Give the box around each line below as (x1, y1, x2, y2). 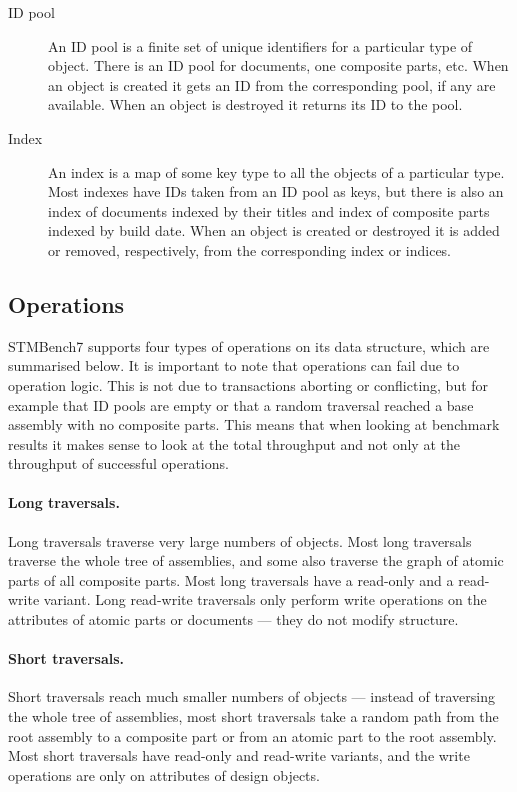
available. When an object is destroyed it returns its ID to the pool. (48, 94, 463, 115)
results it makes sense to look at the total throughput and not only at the (8, 433, 460, 454)
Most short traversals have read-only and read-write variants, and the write (8, 745, 470, 766)
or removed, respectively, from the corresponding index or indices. (48, 239, 452, 260)
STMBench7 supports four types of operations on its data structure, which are (8, 335, 490, 356)
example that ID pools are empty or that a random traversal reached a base (8, 394, 474, 415)
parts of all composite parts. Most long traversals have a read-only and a (8, 569, 454, 590)
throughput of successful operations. (8, 453, 229, 474)
